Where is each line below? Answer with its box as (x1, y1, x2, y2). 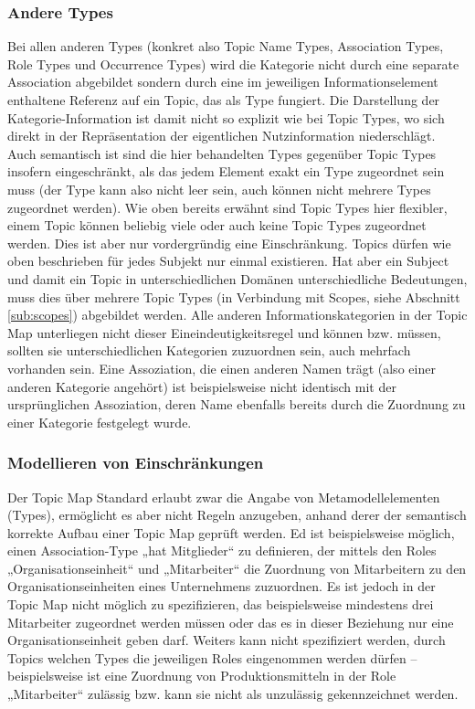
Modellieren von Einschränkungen (7, 451, 264, 474)
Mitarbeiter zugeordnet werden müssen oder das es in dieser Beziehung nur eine (7, 612, 454, 631)
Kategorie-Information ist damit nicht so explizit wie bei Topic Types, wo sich (7, 108, 445, 127)
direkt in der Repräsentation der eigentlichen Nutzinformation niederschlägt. (7, 126, 436, 145)
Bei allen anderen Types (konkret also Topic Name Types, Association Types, (7, 37, 444, 56)
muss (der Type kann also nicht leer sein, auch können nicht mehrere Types (7, 179, 431, 198)
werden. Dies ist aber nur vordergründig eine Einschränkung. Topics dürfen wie (7, 233, 451, 252)
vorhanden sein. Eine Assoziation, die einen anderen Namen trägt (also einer (7, 358, 436, 377)
